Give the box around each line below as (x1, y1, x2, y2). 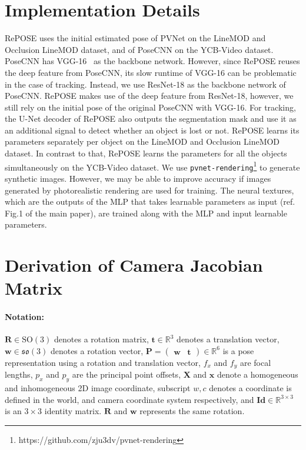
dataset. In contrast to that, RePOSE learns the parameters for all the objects (5, 147, 287, 159)
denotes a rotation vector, (50, 344, 144, 356)
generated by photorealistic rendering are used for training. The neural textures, (5, 184, 294, 196)
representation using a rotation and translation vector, (5, 356, 201, 368)
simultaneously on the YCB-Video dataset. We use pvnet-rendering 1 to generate (5, 159, 300, 173)
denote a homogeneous (217, 368, 298, 381)
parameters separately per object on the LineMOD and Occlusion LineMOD (5, 135, 280, 148)
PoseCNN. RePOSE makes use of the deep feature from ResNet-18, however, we (5, 89, 294, 102)
